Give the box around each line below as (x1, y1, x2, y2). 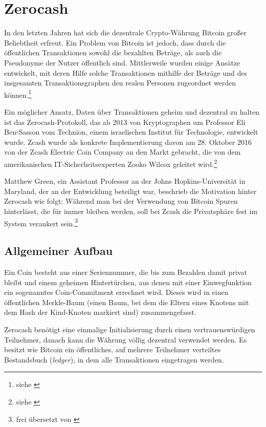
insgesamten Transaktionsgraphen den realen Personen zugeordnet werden (4, 77, 236, 88)
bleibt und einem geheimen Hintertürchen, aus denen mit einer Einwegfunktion (4, 276, 252, 287)
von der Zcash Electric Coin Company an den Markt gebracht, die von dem (4, 146, 241, 157)
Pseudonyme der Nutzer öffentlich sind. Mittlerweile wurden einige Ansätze (4, 57, 240, 68)
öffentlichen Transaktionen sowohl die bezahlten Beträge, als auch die (4, 47, 222, 58)
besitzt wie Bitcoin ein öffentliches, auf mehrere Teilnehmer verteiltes (4, 344, 221, 355)
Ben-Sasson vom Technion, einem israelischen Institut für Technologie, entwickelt (4, 126, 258, 137)
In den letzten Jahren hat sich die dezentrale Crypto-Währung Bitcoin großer (4, 27, 247, 38)
